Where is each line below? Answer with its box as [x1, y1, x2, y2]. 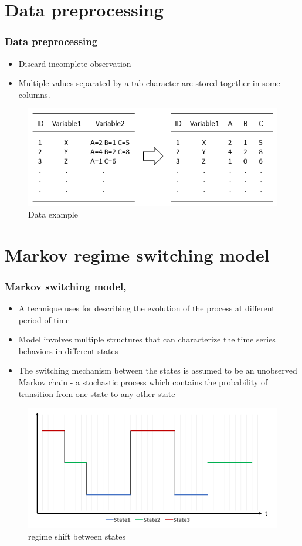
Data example [28, 208, 78, 220]
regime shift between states [28, 530, 125, 542]
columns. [18, 88, 50, 100]
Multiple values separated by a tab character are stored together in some [18, 77, 280, 89]
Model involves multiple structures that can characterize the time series [18, 333, 276, 345]
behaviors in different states [18, 344, 118, 357]
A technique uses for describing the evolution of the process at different [18, 301, 275, 314]
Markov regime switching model [5, 242, 270, 266]
